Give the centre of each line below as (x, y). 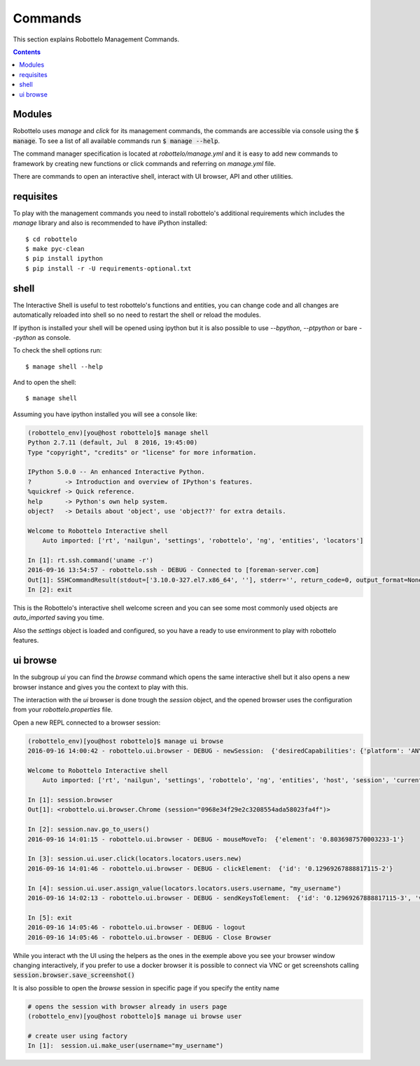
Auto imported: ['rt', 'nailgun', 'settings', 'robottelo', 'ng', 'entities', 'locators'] (203, 541)
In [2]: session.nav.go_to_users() (89, 829)
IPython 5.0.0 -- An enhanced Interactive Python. (117, 472)
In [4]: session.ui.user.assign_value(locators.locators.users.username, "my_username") (185, 888)
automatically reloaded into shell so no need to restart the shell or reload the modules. (137, 315)
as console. (54, 337)
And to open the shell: (45, 383)
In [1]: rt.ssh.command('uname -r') (91, 560)
